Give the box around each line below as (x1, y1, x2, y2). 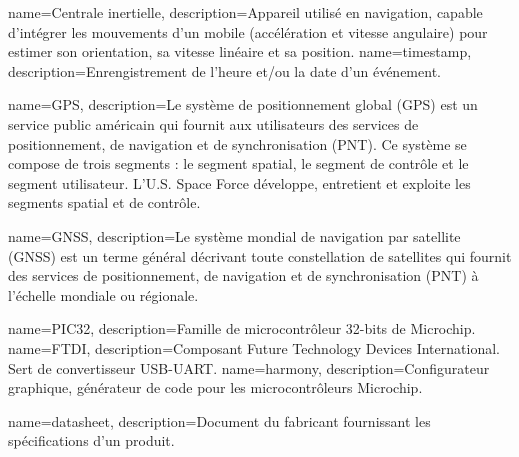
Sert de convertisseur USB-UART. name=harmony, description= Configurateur (8, 357, 490, 378)
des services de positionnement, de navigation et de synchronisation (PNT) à (8, 265, 479, 286)
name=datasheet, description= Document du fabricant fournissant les (8, 410, 431, 431)
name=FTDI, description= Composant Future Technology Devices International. (8, 337, 500, 358)
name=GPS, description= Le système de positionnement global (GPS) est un (8, 94, 478, 115)
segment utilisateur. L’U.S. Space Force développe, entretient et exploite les (8, 172, 471, 193)
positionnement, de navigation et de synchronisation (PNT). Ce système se (8, 133, 467, 154)
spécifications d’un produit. (8, 430, 175, 451)
